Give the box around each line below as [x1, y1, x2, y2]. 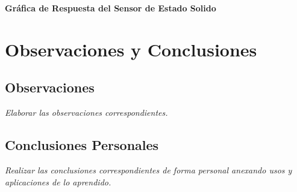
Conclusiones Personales [5, 136, 159, 154]
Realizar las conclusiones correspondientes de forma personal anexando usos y [5, 163, 292, 176]
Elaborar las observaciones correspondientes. [5, 106, 168, 119]
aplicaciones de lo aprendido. [5, 175, 111, 188]
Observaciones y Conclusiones [5, 37, 257, 61]
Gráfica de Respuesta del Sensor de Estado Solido [5, 2, 216, 14]
